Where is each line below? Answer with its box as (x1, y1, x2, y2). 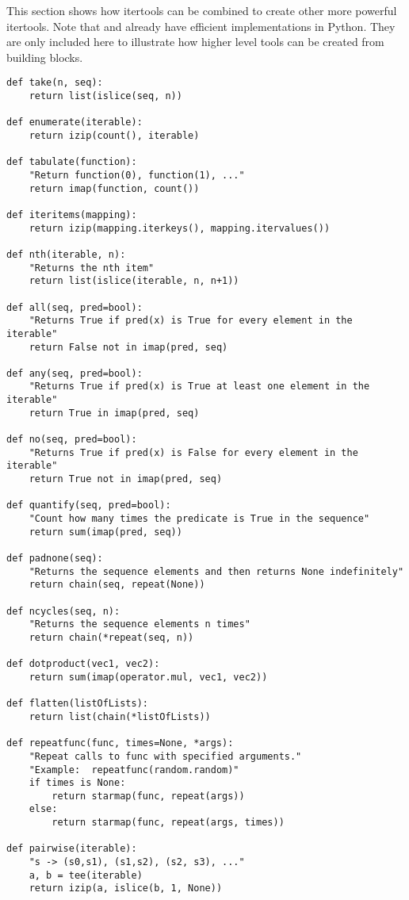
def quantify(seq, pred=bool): (6, 500, 171, 511)
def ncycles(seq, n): (6, 605, 120, 617)
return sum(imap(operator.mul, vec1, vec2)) (29, 671, 268, 683)
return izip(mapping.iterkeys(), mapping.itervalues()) (29, 222, 331, 234)
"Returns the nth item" (29, 262, 155, 274)
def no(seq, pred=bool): (6, 434, 137, 446)
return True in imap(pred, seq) (29, 407, 200, 419)
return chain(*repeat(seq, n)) (29, 631, 194, 643)
